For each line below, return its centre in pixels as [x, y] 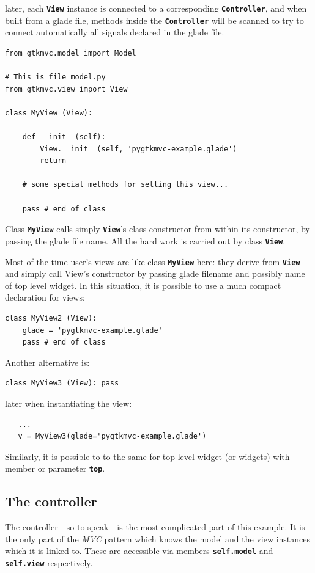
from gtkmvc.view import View [66, 89]
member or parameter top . [55, 468]
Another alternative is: [47, 362]
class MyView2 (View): [51, 318]
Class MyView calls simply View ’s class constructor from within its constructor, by [157, 229]
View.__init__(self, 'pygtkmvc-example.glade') [139, 149]
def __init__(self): [64, 137]
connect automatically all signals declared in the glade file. [115, 32]
